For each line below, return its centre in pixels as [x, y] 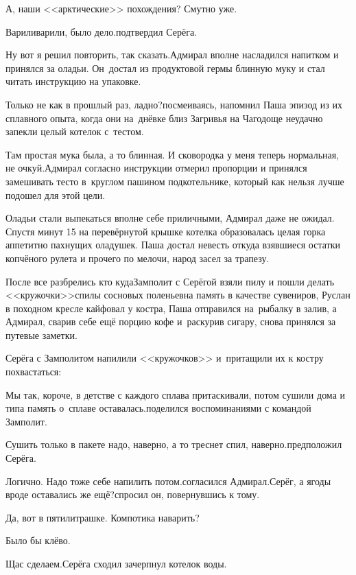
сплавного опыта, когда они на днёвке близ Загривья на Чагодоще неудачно [164, 118]
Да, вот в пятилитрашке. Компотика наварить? [103, 517]
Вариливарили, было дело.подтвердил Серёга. [102, 31]
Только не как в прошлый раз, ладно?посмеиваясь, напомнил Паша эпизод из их [174, 104]
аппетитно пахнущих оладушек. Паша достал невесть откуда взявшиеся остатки [173, 245]
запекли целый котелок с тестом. [75, 131]
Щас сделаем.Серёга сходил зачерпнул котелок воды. [116, 563]
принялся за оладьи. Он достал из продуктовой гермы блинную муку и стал [165, 68]
